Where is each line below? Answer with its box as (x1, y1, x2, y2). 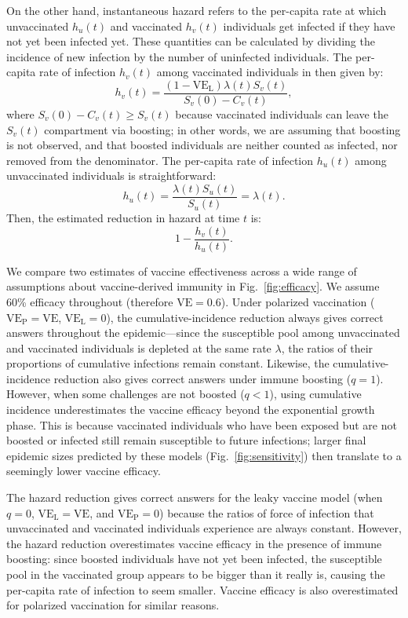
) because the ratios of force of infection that (159, 504, 374, 521)
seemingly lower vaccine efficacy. (6, 463, 161, 479)
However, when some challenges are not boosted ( (6, 386, 245, 402)
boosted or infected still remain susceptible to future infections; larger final (6, 432, 366, 448)
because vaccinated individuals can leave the (175, 106, 388, 123)
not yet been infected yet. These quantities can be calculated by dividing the (6, 33, 375, 49)
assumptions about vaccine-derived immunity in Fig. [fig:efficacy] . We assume (6, 278, 380, 294)
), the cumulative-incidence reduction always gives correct (106, 309, 384, 325)
